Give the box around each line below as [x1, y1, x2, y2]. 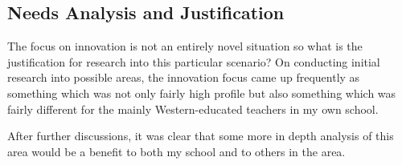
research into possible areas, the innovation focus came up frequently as [7, 69, 360, 86]
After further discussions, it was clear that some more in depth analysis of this [7, 127, 394, 144]
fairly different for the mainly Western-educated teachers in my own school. [7, 100, 379, 117]
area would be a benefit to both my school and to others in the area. [7, 143, 346, 159]
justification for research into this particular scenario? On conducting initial [7, 53, 380, 70]
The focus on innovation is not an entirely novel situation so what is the [7, 38, 363, 54]
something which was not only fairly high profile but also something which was [7, 84, 396, 101]
